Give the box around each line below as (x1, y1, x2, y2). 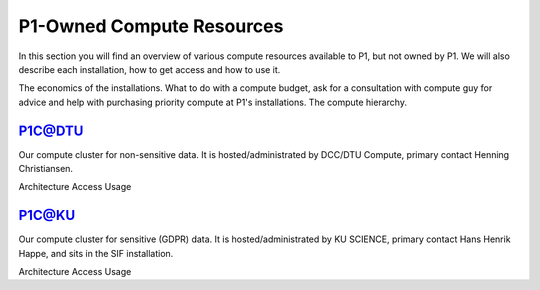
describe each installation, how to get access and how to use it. (18, 63, 281, 75)
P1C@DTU (18, 122, 84, 139)
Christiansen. (18, 163, 74, 175)
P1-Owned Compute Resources (18, 15, 284, 37)
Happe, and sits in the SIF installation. (18, 247, 174, 259)
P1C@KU (18, 207, 76, 224)
